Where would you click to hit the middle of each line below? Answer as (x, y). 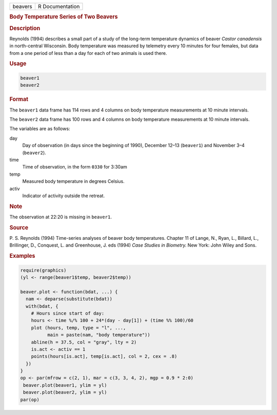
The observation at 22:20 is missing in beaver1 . (61, 217)
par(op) (30, 400)
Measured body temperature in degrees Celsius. (74, 181)
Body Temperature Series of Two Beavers (64, 17)
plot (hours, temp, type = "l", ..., (78, 328)
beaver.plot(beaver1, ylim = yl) (65, 385)
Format (19, 99)
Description (25, 28)
